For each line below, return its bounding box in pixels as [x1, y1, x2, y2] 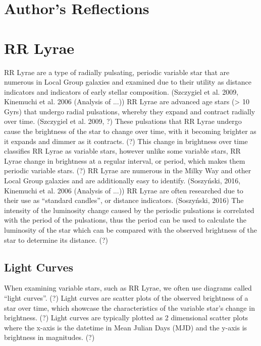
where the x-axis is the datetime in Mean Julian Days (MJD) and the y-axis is [4, 322, 247, 332]
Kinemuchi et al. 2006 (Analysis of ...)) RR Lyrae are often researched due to [4, 185, 243, 195]
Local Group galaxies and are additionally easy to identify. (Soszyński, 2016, [4, 175, 241, 186]
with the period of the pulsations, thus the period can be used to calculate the [4, 215, 246, 225]
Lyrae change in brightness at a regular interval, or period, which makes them [4, 155, 245, 166]
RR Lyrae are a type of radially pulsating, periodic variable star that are [4, 66, 230, 77]
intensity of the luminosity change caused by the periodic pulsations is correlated [4, 204, 254, 215]
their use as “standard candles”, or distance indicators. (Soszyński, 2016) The [4, 195, 244, 205]
